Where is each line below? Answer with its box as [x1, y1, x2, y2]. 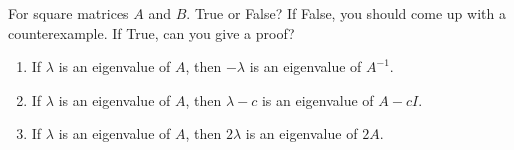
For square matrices [8, 3, 129, 23]
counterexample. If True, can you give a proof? [8, 22, 295, 43]
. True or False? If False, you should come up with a [186, 3, 506, 23]
